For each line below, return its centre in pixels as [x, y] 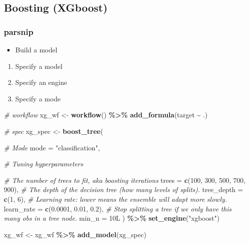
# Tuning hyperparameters [44, 164]
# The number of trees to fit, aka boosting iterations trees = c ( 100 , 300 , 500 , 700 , [125, 180]
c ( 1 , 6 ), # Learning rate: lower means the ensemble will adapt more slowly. [116, 199]
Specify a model [39, 66]
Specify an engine [41, 82]
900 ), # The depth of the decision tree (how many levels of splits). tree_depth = [124, 189]
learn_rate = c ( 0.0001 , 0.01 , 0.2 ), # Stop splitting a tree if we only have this [118, 208]
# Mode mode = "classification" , [52, 147]
